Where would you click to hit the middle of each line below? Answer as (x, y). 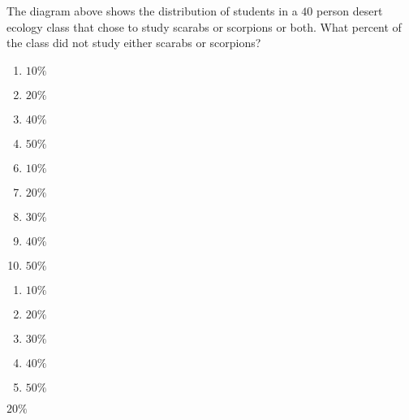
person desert (349, 11)
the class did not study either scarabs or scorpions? (134, 43)
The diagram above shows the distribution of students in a (152, 11)
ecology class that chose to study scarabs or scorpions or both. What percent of (204, 26)
